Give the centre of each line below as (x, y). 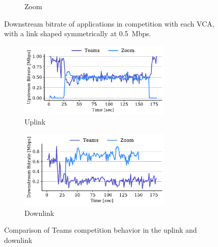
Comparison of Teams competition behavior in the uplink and (101, 230)
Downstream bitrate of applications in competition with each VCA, (109, 23)
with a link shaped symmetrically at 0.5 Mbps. (78, 33)
